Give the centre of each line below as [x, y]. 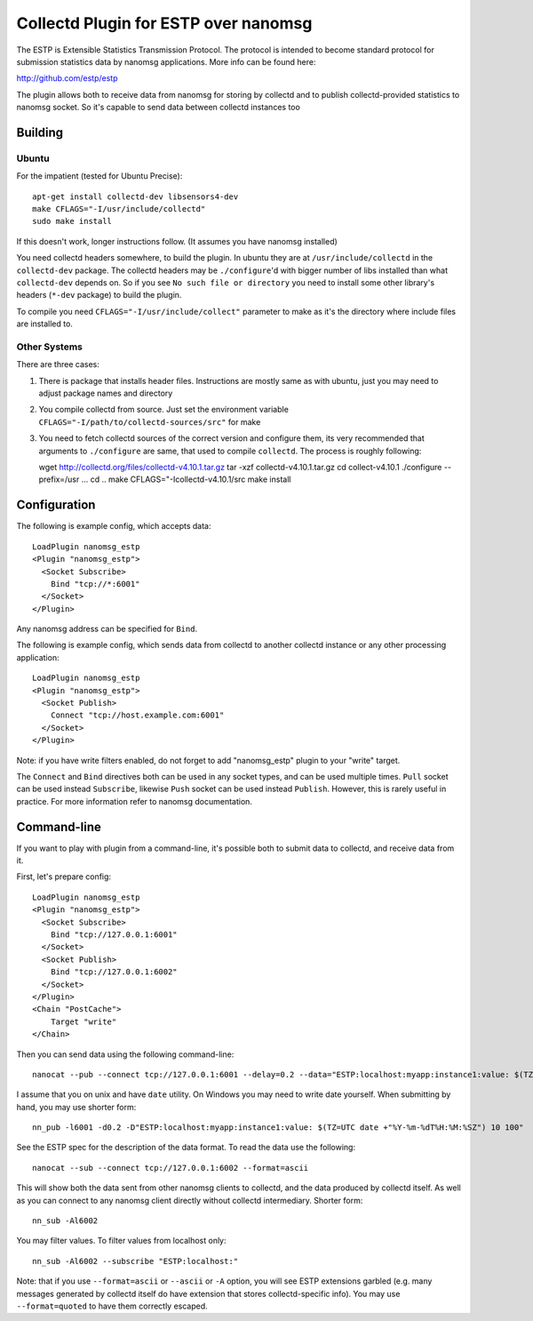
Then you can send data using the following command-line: [125, 1054]
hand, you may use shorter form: [76, 1107]
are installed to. [44, 324]
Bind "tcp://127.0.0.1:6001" [114, 935]
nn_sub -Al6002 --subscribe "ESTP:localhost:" [135, 1261]
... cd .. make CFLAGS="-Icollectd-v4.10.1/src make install [186, 479]
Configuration [56, 505]
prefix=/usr [59, 479]
